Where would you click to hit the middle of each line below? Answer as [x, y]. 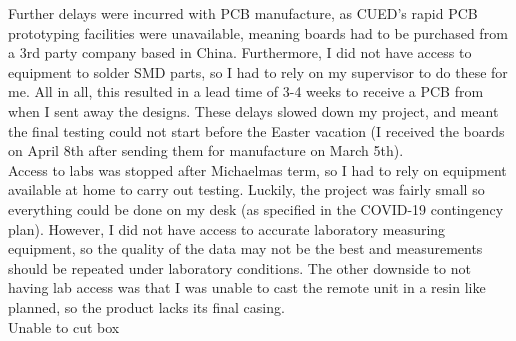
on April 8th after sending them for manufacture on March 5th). [206, 150]
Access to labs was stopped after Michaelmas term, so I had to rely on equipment [257, 169]
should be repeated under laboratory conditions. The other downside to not [239, 267]
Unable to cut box [64, 326]
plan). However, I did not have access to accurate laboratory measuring [227, 228]
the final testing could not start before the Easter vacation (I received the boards [256, 130]
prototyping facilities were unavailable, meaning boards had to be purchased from [258, 32]
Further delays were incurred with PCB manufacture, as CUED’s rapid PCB [243, 13]
